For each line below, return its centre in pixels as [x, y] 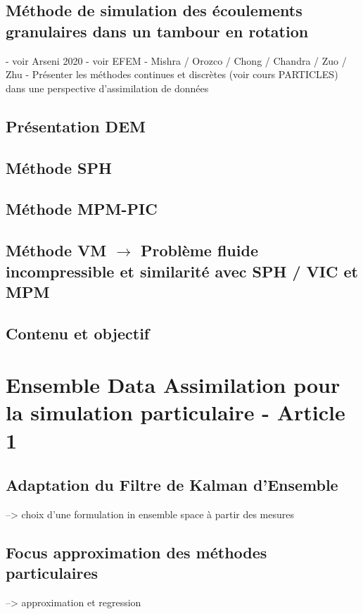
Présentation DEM [76, 126]
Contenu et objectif [78, 333]
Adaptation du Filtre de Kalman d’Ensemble [172, 485]
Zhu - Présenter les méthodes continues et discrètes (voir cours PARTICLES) [172, 74]
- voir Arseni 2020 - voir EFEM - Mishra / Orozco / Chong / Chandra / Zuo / [176, 60]
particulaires [52, 573]
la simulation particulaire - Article [176, 412]
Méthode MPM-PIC [82, 209]
